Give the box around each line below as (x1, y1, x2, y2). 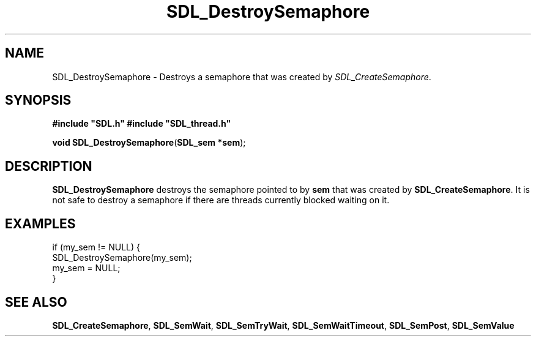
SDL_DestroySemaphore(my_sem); (52, 252, 192, 263)
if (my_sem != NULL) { (52, 242, 140, 253)
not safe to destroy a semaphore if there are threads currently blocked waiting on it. (52, 195, 390, 206)
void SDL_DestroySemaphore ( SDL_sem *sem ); (52, 137, 246, 148)
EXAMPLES (5, 215, 76, 231)
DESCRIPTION (5, 158, 92, 174)
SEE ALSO (5, 294, 67, 310)
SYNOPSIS (5, 92, 72, 108)
